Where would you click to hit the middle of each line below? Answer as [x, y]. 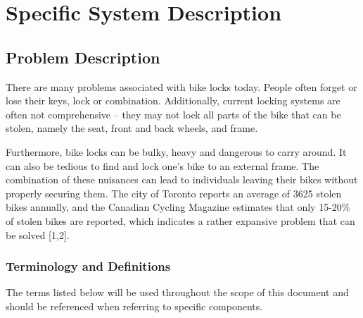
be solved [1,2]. [38, 234]
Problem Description [83, 57]
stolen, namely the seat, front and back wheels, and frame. [132, 128]
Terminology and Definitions [88, 266]
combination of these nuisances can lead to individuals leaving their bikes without [182, 179]
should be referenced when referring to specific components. [134, 306]
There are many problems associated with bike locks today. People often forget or [181, 86]
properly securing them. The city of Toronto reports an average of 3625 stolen [174, 193]
